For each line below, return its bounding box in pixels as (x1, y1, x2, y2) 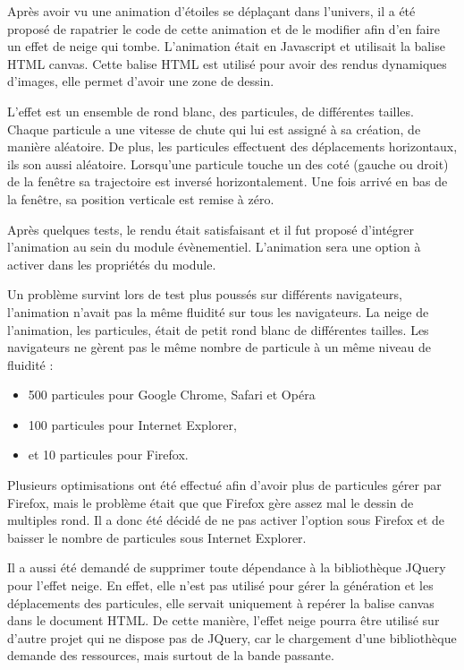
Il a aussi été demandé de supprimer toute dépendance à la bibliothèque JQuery (7, 558, 446, 577)
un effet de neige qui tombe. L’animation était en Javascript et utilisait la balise (7, 37, 445, 56)
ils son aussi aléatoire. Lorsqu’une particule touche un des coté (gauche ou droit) (7, 154, 449, 173)
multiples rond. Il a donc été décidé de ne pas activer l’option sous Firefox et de (7, 511, 445, 529)
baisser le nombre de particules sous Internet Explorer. (7, 528, 307, 546)
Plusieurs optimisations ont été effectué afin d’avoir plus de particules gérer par (7, 476, 442, 494)
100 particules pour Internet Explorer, (28, 415, 237, 434)
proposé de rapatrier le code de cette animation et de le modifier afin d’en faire (7, 19, 441, 38)
